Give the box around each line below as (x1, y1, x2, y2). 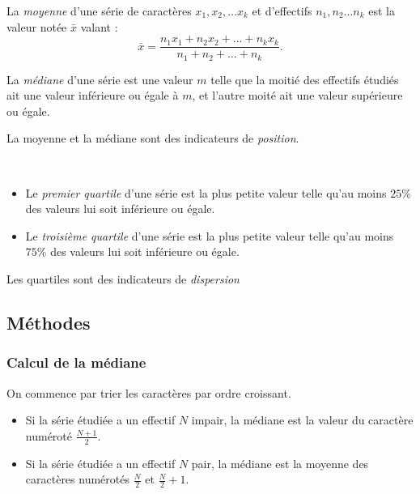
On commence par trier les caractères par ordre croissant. (6, 384, 291, 401)
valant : (80, 18, 118, 35)
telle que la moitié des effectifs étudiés (210, 70, 399, 87)
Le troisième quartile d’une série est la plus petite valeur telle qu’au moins (25, 227, 394, 244)
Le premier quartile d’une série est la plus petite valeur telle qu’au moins (25, 184, 387, 201)
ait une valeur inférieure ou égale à (6, 87, 179, 104)
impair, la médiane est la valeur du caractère (191, 411, 414, 428)
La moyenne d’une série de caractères (6, 2, 192, 19)
